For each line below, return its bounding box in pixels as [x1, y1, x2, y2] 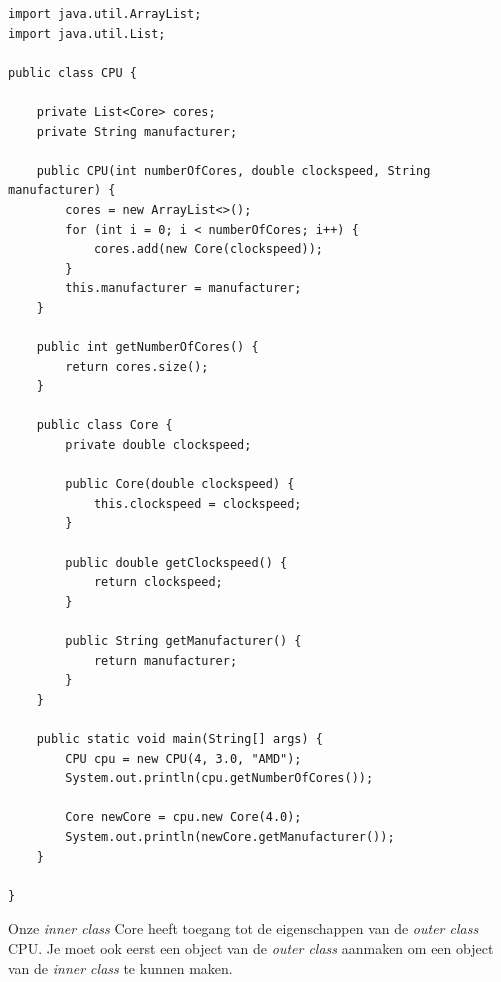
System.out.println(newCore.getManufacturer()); [65, 829, 395, 844]
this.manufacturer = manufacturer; [65, 281, 302, 296]
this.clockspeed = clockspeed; [93, 496, 302, 511]
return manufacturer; [93, 653, 238, 668]
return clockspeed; [93, 575, 223, 590]
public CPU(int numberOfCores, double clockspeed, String [36, 163, 431, 178]
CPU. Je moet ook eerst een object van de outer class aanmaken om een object [8, 937, 494, 958]
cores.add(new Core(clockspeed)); [93, 242, 323, 257]
